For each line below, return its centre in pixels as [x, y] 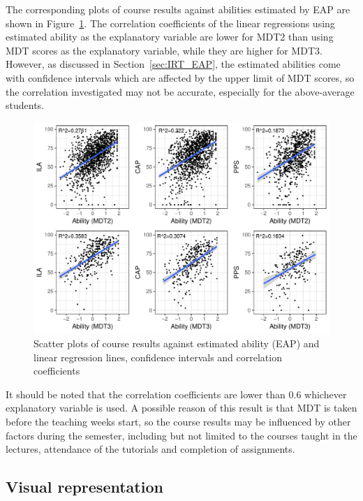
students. [25, 105]
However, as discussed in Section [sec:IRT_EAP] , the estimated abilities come [173, 64]
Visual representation [84, 487]
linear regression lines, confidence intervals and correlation [158, 357]
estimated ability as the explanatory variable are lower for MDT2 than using [170, 37]
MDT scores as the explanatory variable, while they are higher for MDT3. [164, 50]
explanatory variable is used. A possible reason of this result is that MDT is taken [181, 408]
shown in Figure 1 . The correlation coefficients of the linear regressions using [170, 23]
